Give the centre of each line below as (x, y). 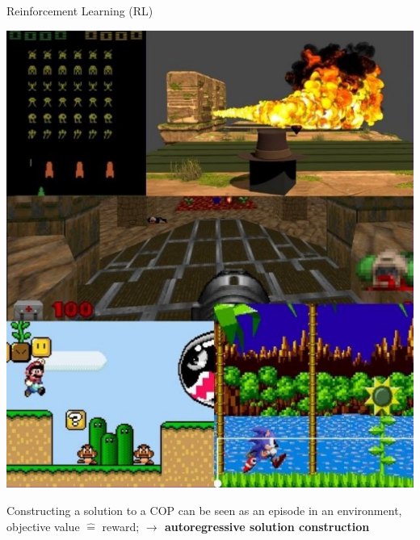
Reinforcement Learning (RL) (80, 10)
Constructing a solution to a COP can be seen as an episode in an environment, (204, 511)
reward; (121, 526)
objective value (43, 526)
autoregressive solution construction (267, 526)
